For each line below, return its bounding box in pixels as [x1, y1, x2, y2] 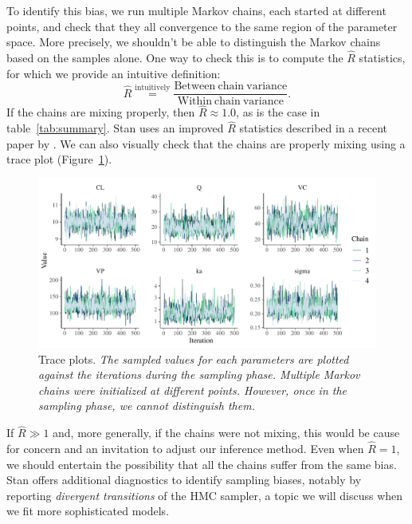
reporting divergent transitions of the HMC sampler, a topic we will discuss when [6, 487, 403, 503]
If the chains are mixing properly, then [6, 104, 195, 120]
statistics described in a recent [239, 120, 388, 136]
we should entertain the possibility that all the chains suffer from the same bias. [6, 455, 397, 472]
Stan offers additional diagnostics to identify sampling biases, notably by [6, 471, 362, 488]
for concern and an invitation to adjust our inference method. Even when [6, 440, 364, 457]
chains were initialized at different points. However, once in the [38, 381, 347, 398]
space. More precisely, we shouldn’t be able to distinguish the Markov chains [6, 33, 381, 50]
